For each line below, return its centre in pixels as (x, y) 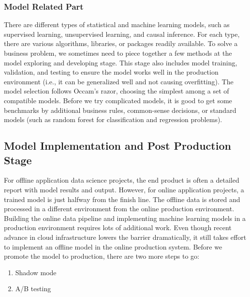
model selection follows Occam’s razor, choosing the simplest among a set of (117, 91)
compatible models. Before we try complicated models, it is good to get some (118, 100)
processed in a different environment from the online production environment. (119, 209)
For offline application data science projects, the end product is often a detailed (122, 180)
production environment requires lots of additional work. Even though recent (118, 227)
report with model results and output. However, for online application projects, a (124, 189)
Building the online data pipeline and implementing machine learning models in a (125, 218)
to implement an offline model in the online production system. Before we (113, 246)
